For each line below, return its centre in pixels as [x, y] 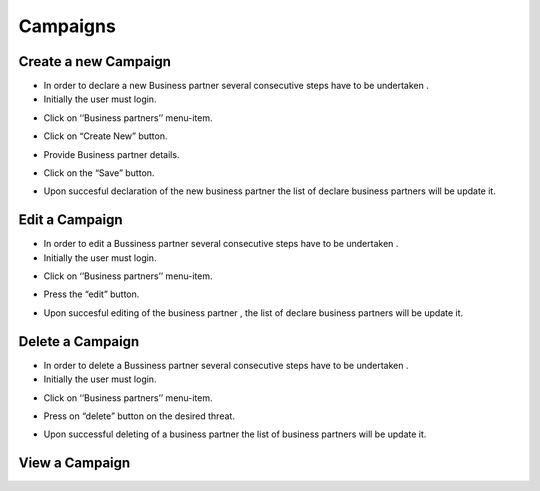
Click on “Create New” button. [105, 136]
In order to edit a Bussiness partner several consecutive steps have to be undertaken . [221, 244]
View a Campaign [74, 463]
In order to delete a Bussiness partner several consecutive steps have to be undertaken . [226, 365]
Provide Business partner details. [111, 154]
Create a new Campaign [95, 61]
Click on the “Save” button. [99, 173]
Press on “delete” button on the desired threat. [139, 416]
